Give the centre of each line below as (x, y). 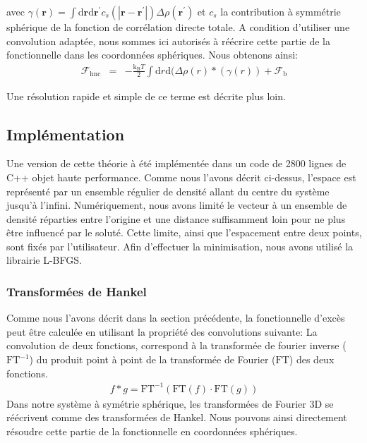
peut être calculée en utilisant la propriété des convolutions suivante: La (162, 331)
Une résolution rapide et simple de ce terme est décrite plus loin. (146, 96)
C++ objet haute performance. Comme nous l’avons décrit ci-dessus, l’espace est (181, 177)
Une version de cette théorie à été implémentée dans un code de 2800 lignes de (176, 163)
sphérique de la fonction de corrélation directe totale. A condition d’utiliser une (178, 27)
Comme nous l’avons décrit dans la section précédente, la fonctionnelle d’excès (176, 318)
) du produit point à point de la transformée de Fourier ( (152, 359)
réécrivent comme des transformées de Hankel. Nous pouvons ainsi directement (177, 417)
